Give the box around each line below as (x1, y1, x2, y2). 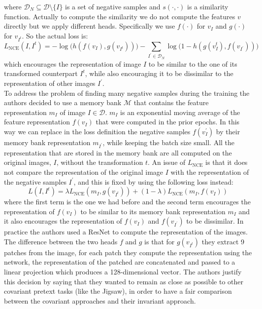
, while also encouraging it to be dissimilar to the (85, 68, 233, 78)
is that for (144, 236, 175, 246)
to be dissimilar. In (186, 216, 244, 226)
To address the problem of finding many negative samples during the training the (4, 87, 250, 98)
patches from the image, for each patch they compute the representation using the (4, 247, 252, 257)
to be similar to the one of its (148, 58, 237, 69)
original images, (4, 157, 51, 167)
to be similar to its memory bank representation (80, 206, 226, 216)
